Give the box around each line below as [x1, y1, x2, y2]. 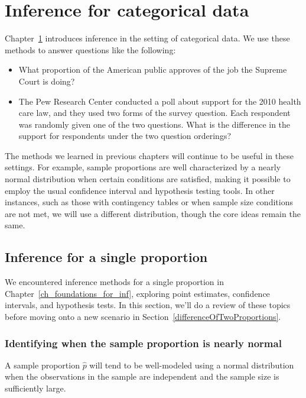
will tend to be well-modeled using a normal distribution [89, 358, 294, 371]
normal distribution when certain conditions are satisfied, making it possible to [5, 173, 291, 185]
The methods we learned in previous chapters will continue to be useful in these [5, 149, 294, 161]
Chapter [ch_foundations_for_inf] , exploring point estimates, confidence [5, 287, 270, 299]
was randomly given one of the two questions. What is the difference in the [18, 118, 291, 130]
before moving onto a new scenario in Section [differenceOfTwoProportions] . [5, 310, 281, 323]
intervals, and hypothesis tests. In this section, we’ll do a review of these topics [5, 299, 291, 311]
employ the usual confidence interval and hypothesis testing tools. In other [5, 184, 275, 196]
